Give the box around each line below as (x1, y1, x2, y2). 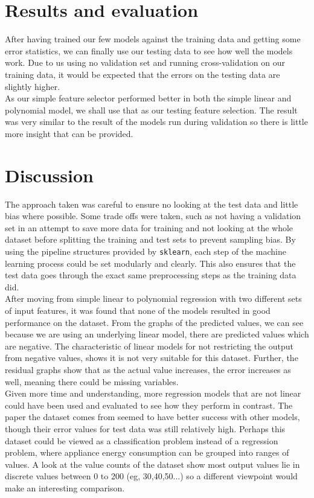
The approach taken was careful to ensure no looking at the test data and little (5, 197, 298, 210)
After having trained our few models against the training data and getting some (5, 33, 301, 45)
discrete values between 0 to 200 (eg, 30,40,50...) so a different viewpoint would (5, 470, 298, 482)
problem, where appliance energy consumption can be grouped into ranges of (5, 446, 289, 459)
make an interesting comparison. (5, 481, 125, 494)
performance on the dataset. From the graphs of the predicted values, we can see (5, 316, 304, 328)
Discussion (5, 162, 94, 187)
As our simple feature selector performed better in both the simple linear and (5, 92, 292, 104)
